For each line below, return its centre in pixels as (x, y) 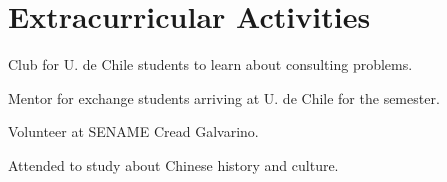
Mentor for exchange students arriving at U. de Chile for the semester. (224, 97)
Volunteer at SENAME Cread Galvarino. (133, 131)
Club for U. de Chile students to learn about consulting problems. (210, 64)
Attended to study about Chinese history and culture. (173, 164)
